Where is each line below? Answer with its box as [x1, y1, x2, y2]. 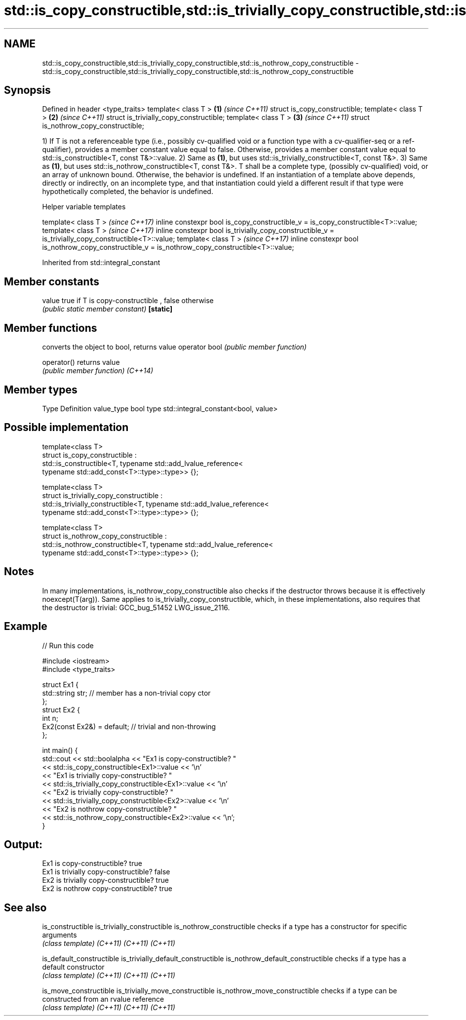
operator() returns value [42, 358, 120, 367]
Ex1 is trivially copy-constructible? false [42, 867, 170, 876]
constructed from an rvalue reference [42, 995, 164, 1004]
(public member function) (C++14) [42, 366, 154, 375]
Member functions [4, 321, 97, 334]
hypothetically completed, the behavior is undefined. [42, 187, 213, 196]
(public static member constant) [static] [42, 305, 173, 314]
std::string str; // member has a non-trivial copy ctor [42, 688, 211, 697]
